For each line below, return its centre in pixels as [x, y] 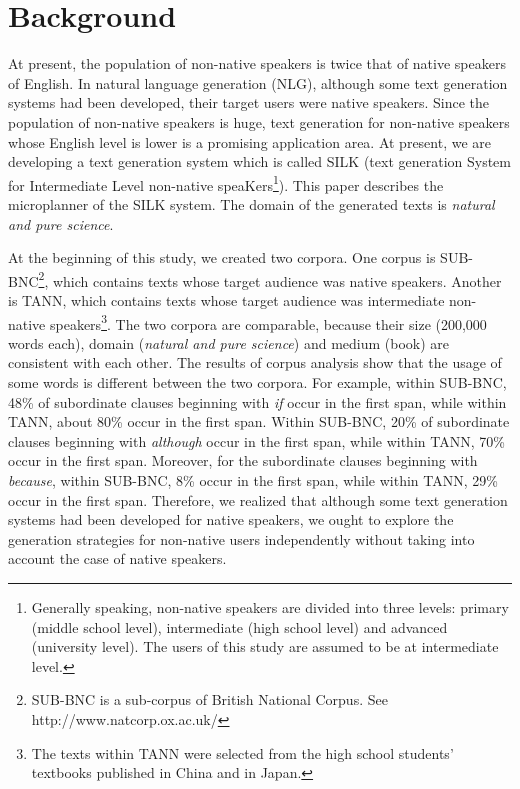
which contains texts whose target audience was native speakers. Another [277, 280]
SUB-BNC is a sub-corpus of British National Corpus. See [209, 699]
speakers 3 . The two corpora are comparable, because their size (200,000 [268, 322]
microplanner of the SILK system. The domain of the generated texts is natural [251, 203]
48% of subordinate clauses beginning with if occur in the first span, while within [257, 401]
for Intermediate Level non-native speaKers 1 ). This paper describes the [226, 183]
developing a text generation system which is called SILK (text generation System [259, 161]
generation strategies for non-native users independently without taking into [241, 538]
